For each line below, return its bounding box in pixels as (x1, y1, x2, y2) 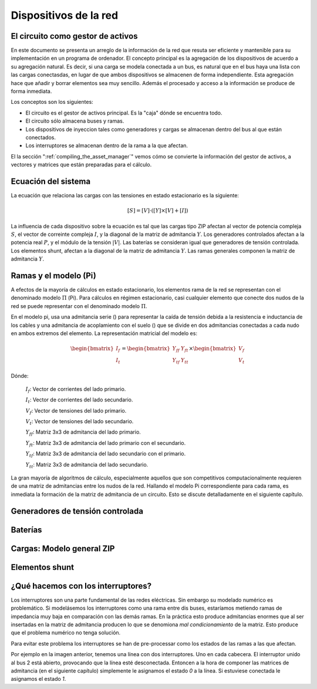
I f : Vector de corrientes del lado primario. (25, 385, 126, 394)
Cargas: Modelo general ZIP (11, 543, 115, 553)
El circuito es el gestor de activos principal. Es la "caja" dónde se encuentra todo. (25, 109, 222, 116)
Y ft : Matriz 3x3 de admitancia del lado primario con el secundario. (25, 439, 186, 448)
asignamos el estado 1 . (11, 676, 66, 683)
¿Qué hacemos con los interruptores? (11, 581, 152, 591)
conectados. (25, 134, 56, 141)
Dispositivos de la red (11, 9, 119, 22)
